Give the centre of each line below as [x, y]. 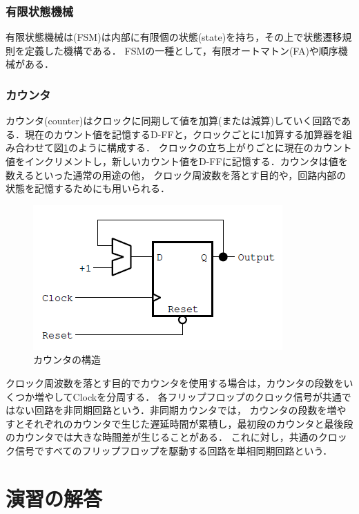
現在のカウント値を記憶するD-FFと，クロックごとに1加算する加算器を [184, 134]
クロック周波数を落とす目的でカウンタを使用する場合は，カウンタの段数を [175, 382]
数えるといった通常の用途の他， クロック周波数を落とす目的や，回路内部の [176, 174]
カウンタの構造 [67, 360]
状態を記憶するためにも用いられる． [88, 188]
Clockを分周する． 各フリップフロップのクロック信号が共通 [207, 396]
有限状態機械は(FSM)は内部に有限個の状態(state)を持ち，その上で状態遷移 [174, 37]
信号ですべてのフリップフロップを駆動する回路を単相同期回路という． [174, 450]
